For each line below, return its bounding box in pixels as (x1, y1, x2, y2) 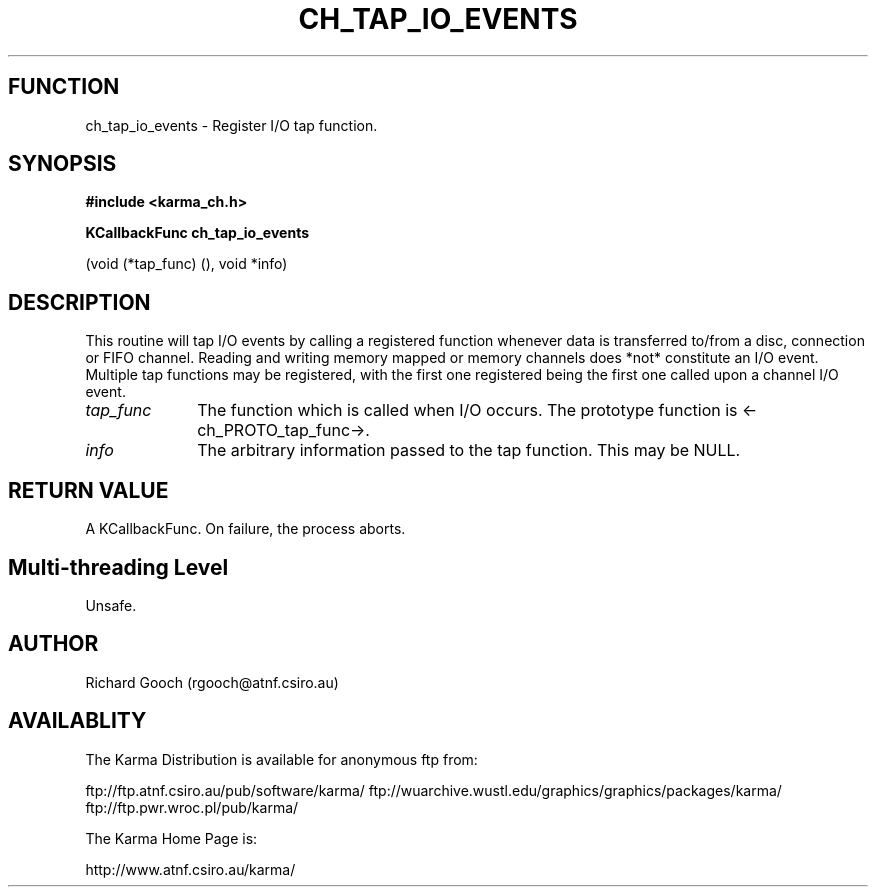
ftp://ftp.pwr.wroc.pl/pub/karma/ (85, 798, 299, 816)
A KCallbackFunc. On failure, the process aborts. (85, 520, 406, 538)
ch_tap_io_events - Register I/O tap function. (85, 116, 378, 134)
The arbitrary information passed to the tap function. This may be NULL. (197, 440, 741, 461)
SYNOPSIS (8, 151, 117, 177)
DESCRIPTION (8, 289, 151, 315)
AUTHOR (8, 631, 99, 657)
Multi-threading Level (8, 554, 229, 580)
